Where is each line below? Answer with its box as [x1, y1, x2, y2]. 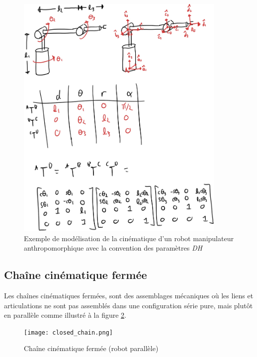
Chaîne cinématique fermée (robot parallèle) [24, 343, 159, 354]
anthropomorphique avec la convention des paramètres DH [24, 243, 202, 253]
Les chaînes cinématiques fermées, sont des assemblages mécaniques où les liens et [4, 290, 254, 300]
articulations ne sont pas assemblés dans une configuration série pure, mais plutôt [4, 300, 253, 310]
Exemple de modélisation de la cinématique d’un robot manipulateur [24, 233, 234, 243]
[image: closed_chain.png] [24, 329, 113, 336]
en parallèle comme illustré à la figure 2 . [4, 310, 126, 320]
